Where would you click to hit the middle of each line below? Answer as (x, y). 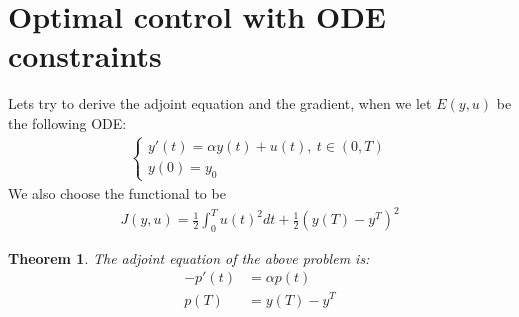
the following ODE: (67, 122)
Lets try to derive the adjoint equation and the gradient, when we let (220, 103)
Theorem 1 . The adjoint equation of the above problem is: (189, 257)
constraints (85, 55)
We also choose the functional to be (117, 192)
